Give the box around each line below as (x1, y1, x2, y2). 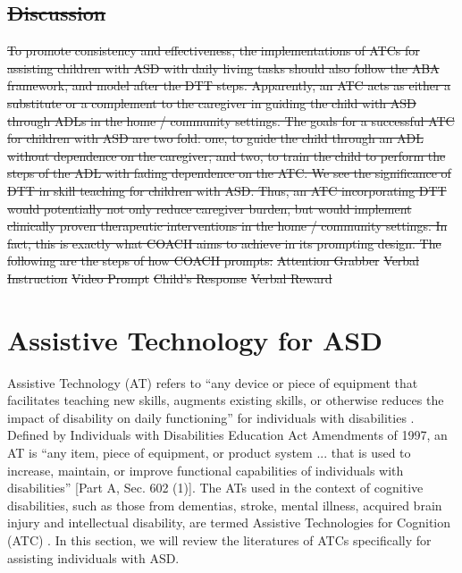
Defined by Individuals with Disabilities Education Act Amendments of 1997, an (7, 426, 448, 444)
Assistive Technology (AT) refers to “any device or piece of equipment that (7, 373, 418, 392)
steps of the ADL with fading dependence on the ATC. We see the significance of (7, 164, 451, 182)
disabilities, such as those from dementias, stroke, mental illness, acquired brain (7, 495, 442, 514)
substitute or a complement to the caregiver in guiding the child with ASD (7, 93, 416, 112)
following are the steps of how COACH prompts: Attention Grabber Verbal (7, 251, 420, 270)
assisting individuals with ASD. (7, 548, 180, 567)
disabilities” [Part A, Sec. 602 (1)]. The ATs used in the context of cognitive (7, 478, 424, 497)
